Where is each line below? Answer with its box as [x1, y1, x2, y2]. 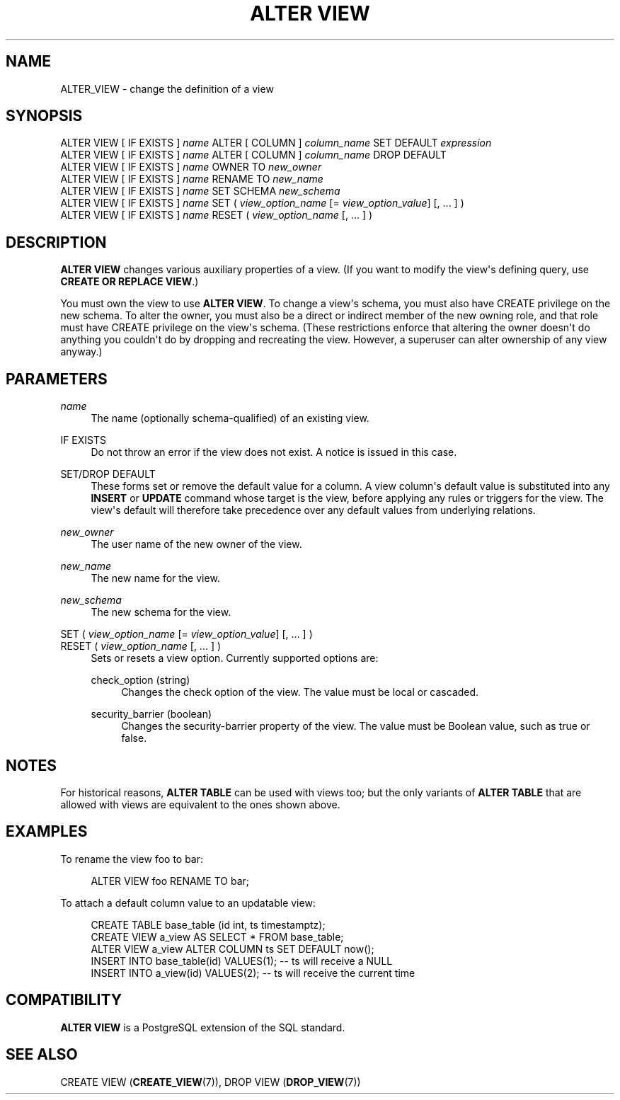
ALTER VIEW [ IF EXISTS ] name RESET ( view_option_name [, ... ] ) [60, 209, 373, 222]
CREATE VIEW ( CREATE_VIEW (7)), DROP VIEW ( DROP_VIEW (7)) [60, 1075, 361, 1088]
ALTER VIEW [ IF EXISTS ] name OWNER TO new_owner [60, 161, 322, 173]
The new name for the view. [91, 572, 220, 585]
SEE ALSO [6, 1045, 78, 1064]
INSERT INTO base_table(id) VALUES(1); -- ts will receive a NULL [91, 954, 393, 967]
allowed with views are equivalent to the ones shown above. [60, 798, 340, 810]
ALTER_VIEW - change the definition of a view [60, 82, 274, 95]
